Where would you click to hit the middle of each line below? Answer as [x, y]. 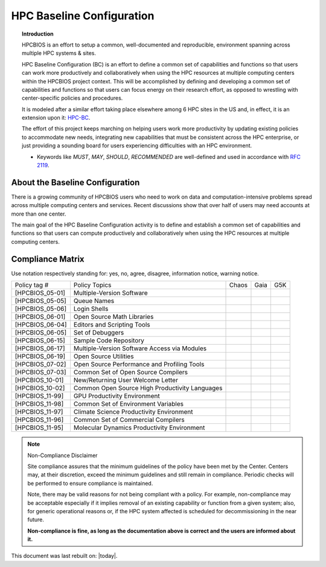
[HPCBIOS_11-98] [39, 404]
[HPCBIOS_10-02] [40, 388]
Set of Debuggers [99, 333]
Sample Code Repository [109, 341]
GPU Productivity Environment [117, 396]
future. [36, 520]
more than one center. [39, 214]
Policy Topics [92, 285]
